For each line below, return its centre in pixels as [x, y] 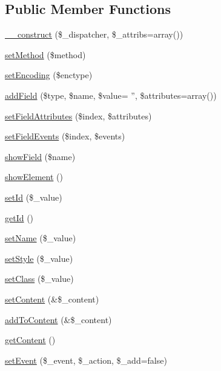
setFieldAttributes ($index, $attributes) [78, 115]
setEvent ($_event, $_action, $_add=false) [86, 360]
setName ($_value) [41, 238]
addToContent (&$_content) [58, 319]
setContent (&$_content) [52, 299]
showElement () [34, 177]
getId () [19, 217]
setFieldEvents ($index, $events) [65, 136]
